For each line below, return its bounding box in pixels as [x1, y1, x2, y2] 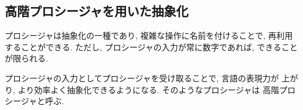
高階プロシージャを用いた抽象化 [5, 2, 189, 20]
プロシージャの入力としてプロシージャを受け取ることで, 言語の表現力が [5, 71, 279, 84]
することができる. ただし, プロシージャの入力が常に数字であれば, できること [5, 40, 298, 53]
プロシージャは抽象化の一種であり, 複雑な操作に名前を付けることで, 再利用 [5, 29, 293, 42]
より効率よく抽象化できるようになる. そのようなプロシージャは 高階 [18, 83, 280, 95]
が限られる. [5, 52, 48, 64]
